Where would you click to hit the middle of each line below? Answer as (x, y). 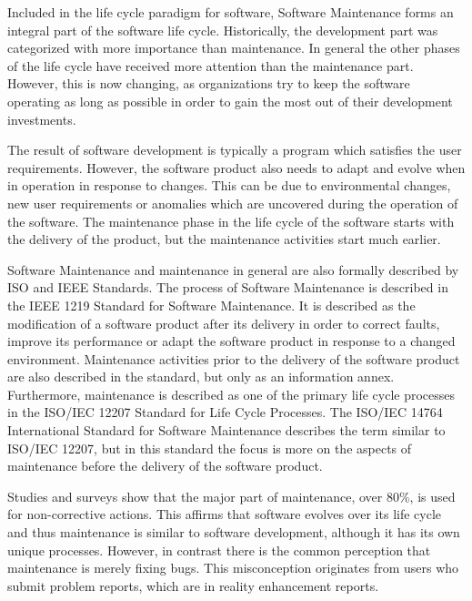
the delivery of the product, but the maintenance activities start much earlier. (224, 239)
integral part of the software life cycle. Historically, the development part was (223, 30)
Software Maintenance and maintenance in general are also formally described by (233, 269)
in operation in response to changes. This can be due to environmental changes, (229, 185)
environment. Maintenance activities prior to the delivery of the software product (234, 358)
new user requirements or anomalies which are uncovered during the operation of (233, 203)
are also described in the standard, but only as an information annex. (201, 377)
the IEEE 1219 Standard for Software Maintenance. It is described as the (211, 305)
